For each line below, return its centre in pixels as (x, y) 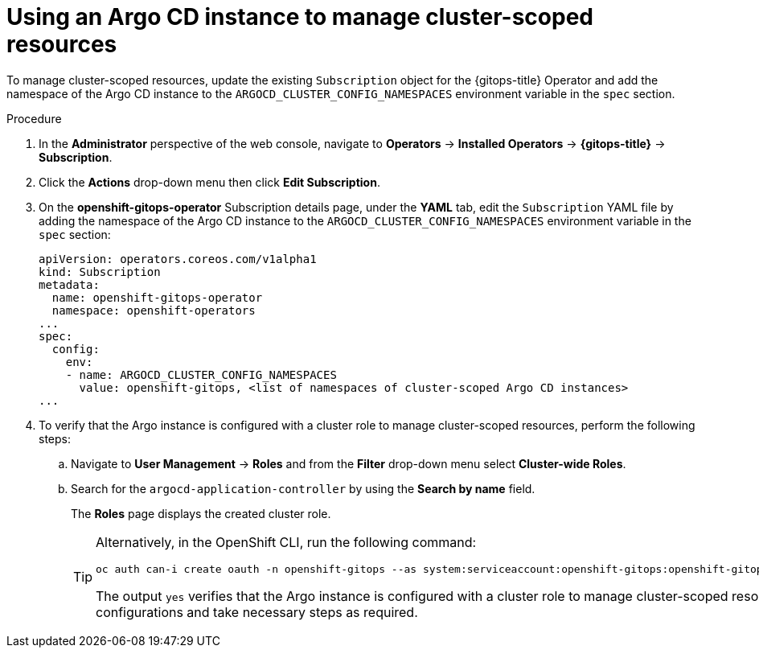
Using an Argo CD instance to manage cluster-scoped (300, 17)
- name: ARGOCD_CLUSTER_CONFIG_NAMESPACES (201, 374)
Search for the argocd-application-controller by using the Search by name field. (303, 488)
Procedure (34, 118)
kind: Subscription (100, 271)
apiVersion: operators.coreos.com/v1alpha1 (178, 259)
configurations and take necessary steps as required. (257, 612)
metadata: (69, 284)
